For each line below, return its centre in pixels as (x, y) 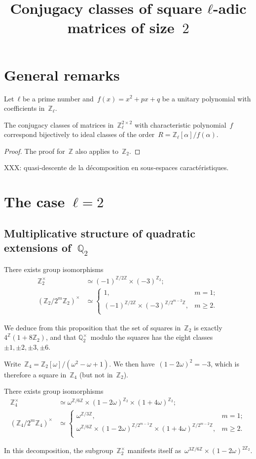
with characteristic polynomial (180, 124)
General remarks (62, 74)
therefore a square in (35, 374)
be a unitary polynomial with (206, 98)
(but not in (96, 374)
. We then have (132, 363)
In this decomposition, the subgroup (59, 450)
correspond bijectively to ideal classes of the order (79, 134)
